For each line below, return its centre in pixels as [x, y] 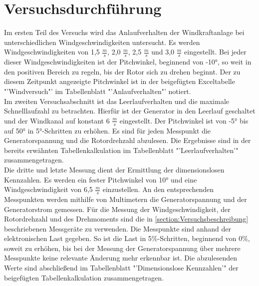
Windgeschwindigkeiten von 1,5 [52, 52]
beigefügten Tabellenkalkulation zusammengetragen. [84, 277]
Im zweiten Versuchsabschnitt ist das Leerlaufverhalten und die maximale [117, 101]
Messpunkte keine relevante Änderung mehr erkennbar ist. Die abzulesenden [121, 258]
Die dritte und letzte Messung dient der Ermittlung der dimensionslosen [114, 169]
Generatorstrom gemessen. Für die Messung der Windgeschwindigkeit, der [117, 209]
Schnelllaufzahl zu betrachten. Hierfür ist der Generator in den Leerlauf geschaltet [130, 111]
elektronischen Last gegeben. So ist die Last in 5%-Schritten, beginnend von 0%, [127, 238]
